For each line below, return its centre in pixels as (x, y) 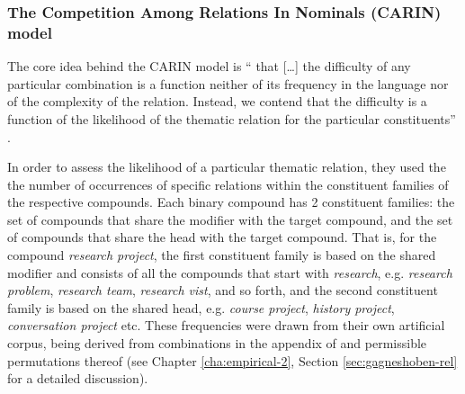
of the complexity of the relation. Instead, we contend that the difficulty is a (217, 101)
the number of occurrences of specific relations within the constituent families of (228, 184)
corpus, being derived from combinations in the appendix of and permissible (217, 343)
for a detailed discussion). (78, 378)
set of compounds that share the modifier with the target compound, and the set (230, 219)
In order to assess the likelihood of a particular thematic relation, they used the (227, 167)
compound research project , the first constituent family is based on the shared (222, 255)
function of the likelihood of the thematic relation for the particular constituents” (232, 118)
